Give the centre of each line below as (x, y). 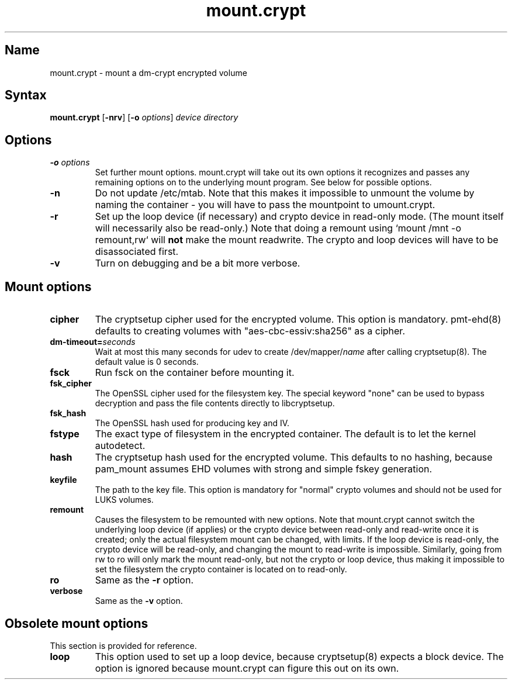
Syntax (26, 95)
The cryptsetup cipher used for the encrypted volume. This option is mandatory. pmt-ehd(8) (298, 319)
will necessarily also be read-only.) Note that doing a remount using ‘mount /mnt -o (278, 228)
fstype (65, 434)
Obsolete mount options (77, 623)
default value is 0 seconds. (147, 362)
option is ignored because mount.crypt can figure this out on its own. (247, 668)
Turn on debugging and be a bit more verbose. (198, 263)
